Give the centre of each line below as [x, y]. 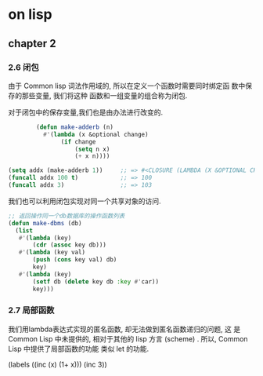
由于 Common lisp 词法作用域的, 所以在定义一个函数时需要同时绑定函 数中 [127, 86]
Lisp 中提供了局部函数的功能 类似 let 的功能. [79, 349]
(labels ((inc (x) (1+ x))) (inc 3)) [58, 364]
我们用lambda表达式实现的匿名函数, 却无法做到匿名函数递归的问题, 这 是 [124, 329]
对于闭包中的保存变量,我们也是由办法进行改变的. [86, 112]
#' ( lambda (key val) [52, 253]
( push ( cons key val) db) [75, 260]
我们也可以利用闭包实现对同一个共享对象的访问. [85, 201]
